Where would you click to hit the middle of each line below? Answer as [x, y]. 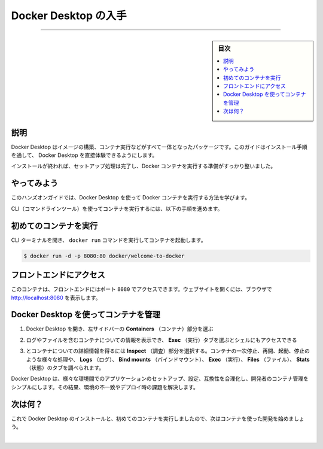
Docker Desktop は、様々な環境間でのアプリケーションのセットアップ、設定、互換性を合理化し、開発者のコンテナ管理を [160, 379]
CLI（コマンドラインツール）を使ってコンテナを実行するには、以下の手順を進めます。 [117, 208]
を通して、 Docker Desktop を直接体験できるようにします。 [84, 155]
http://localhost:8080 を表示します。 [56, 298]
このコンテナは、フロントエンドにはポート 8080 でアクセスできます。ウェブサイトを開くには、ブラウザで [141, 289]
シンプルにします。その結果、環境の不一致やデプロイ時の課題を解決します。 [105, 387]
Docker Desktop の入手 [69, 16]
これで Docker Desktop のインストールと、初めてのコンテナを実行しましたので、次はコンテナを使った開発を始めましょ [158, 418]
